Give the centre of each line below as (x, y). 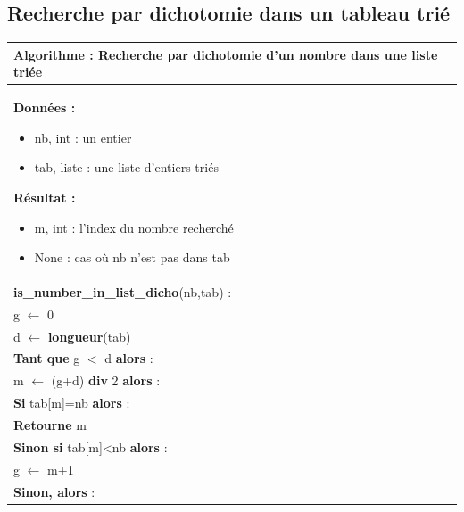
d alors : (129, 358)
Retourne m (50, 425)
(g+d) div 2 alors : (106, 380)
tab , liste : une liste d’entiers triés (126, 167)
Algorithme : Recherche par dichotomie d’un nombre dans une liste (226, 54)
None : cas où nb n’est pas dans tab (132, 257)
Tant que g (47, 358)
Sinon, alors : (54, 491)
